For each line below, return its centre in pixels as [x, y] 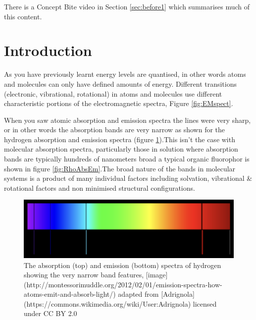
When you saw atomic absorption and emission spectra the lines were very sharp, [128, 120]
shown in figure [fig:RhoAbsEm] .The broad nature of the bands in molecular [120, 168]
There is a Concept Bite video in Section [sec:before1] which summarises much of [127, 6]
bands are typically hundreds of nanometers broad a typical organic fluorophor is [127, 159]
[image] [157, 275]
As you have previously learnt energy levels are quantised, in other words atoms [125, 74]
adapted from [138, 294]
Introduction [48, 50]
